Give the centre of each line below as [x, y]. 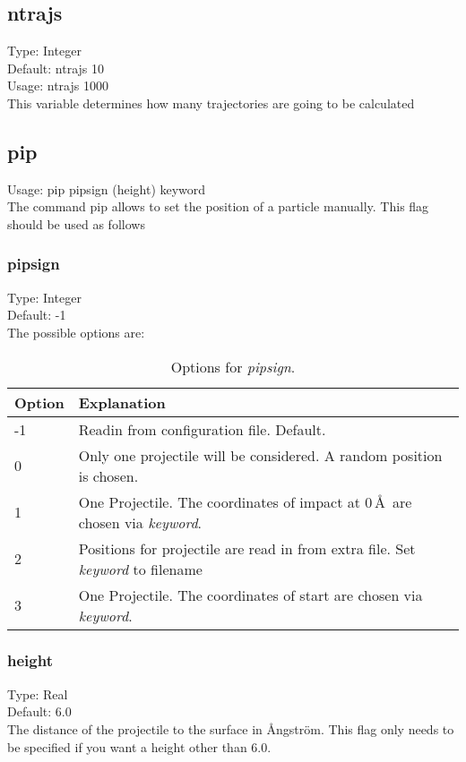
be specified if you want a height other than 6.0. [139, 746]
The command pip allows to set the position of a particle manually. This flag [218, 206]
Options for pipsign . [233, 366]
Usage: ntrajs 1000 [58, 86]
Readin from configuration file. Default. [202, 429]
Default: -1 [37, 315]
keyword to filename [140, 569]
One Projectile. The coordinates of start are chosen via [250, 595]
